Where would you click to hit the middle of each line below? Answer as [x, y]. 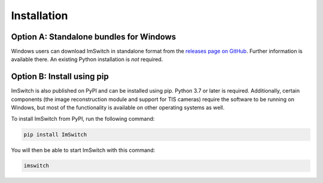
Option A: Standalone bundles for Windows [94, 37]
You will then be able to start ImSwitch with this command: [83, 150]
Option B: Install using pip [60, 77]
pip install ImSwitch [55, 134]
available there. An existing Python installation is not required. [87, 59]
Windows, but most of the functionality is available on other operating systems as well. [118, 108]
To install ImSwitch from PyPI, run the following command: [83, 118]
